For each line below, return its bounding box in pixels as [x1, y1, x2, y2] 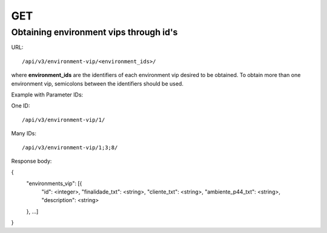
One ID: [11, 102, 30, 109]
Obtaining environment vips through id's [11, 27, 178, 38]
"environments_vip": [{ [26, 180, 82, 187]
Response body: [11, 157, 52, 164]
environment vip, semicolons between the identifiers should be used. [11, 79, 184, 87]
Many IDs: [11, 130, 36, 137]
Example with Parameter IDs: [11, 91, 84, 98]
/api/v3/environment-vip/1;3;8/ [22, 144, 118, 151]
